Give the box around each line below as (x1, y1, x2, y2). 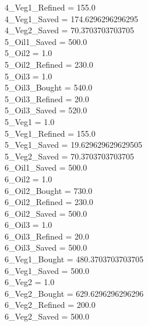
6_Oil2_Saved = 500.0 (5, 207, 87, 219)
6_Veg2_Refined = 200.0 (5, 299, 96, 311)
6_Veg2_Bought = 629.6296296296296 (5, 287, 144, 299)
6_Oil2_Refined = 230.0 (5, 196, 93, 208)
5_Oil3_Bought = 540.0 (5, 81, 93, 93)
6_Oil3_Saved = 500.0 (5, 241, 87, 254)
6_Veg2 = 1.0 (5, 276, 55, 288)
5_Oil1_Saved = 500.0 (5, 35, 87, 47)
